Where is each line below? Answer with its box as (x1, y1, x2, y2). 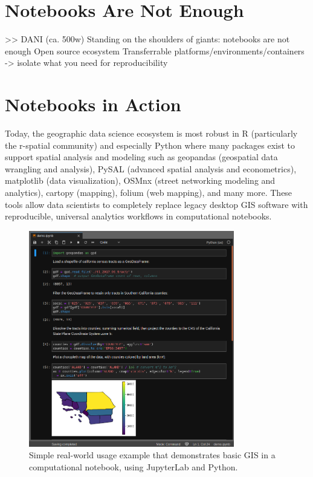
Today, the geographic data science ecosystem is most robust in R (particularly (5, 127, 298, 140)
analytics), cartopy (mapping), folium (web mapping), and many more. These (5, 186, 292, 198)
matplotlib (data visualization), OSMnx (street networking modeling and (5, 174, 276, 187)
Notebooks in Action (5, 92, 181, 117)
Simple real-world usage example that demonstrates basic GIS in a (29, 449, 276, 461)
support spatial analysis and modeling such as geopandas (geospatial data (5, 151, 278, 163)
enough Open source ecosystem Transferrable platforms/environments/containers (5, 44, 305, 57)
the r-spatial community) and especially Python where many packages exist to (5, 138, 295, 151)
